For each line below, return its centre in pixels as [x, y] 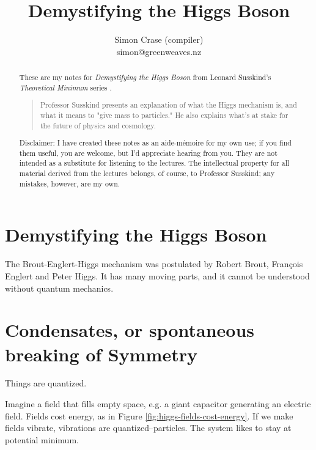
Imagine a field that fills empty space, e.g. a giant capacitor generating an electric [158, 404]
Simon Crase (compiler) [159, 39]
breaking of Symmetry [101, 354]
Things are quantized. [46, 383]
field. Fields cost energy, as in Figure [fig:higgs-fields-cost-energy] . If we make [149, 415]
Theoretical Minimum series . [65, 87]
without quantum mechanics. [59, 288]
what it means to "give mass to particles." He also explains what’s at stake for [164, 115]
